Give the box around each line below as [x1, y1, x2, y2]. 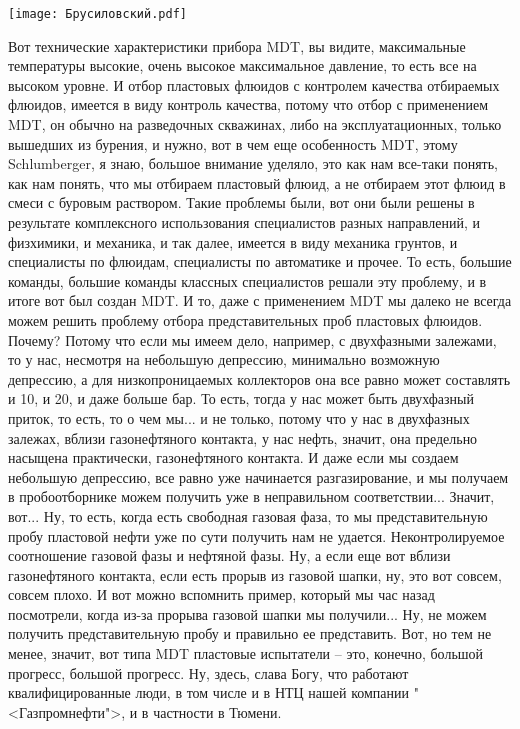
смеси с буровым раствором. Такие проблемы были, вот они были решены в [8, 192, 475, 213]
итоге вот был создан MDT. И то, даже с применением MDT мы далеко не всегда [8, 290, 512, 311]
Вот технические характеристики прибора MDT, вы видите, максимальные [8, 35, 466, 56]
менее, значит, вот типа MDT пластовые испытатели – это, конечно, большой [8, 643, 484, 664]
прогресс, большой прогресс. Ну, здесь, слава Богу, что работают [8, 662, 409, 683]
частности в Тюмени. [153, 701, 282, 722]
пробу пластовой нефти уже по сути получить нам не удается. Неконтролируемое [8, 525, 505, 546]
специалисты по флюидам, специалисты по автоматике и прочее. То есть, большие [8, 251, 512, 272]
